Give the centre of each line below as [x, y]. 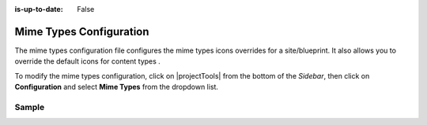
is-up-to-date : [39, 9]
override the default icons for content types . [88, 61]
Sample [30, 107]
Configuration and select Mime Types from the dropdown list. [117, 87]
